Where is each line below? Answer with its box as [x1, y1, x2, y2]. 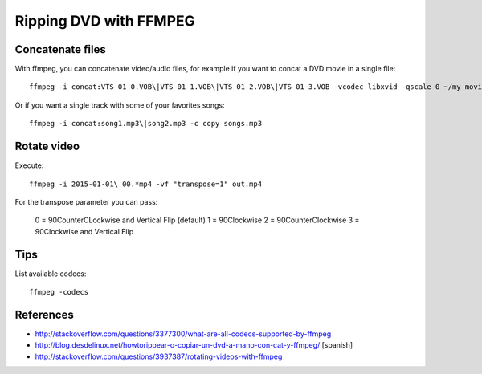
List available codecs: [14, 269, 87, 278]
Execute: [14, 161, 44, 170]
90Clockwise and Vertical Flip [35, 226, 134, 236]
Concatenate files [14, 43, 106, 56]
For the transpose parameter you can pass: [14, 197, 158, 206]
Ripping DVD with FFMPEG [14, 12, 196, 30]
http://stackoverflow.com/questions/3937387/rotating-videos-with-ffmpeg [35, 352, 283, 361]
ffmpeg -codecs [29, 287, 89, 296]
